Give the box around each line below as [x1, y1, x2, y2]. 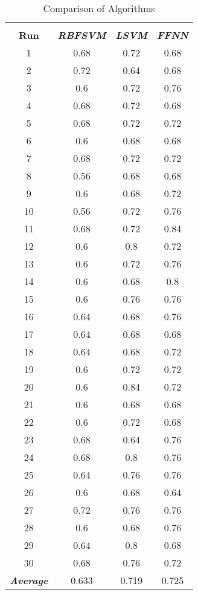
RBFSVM [57, 28, 106, 42]
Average [10, 573, 48, 587]
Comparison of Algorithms [43, 1, 155, 15]
